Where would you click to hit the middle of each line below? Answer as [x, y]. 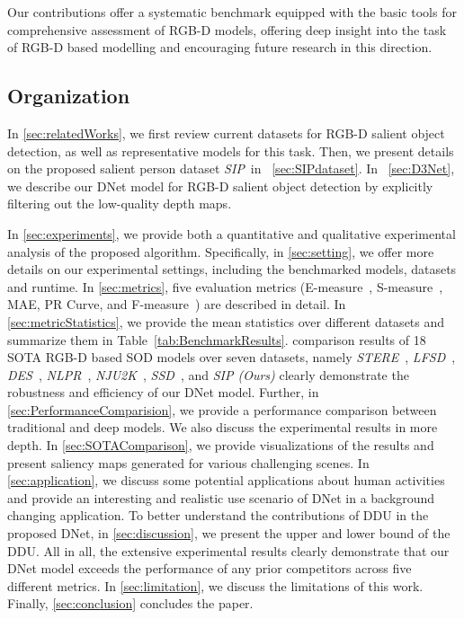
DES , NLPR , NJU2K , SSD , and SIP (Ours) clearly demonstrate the [208, 374]
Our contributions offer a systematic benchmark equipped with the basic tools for [232, 12]
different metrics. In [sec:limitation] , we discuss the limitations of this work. [215, 585]
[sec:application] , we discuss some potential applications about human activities [226, 480]
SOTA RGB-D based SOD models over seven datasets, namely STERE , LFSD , [232, 357]
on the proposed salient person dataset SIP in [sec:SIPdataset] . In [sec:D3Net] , [231, 168]
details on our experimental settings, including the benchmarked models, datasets [232, 269]
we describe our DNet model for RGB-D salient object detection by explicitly [220, 186]
